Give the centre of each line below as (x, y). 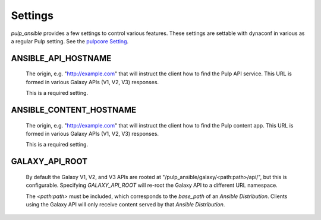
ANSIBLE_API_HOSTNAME (61, 58)
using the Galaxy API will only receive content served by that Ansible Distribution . (125, 204)
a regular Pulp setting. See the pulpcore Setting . (70, 41)
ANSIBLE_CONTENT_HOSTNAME (74, 110)
